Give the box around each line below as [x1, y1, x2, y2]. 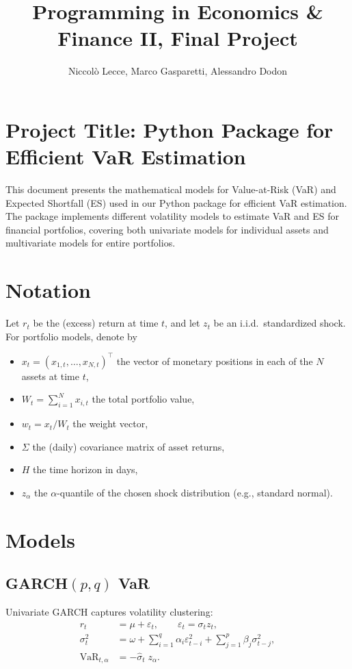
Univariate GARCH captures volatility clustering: [5, 605, 213, 619]
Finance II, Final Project [57, 24, 298, 52]
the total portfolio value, [92, 392, 195, 406]
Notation [5, 276, 91, 304]
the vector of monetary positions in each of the [116, 353, 313, 368]
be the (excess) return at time [33, 316, 159, 330]
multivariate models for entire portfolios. [5, 236, 176, 250]
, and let [165, 316, 200, 330]
